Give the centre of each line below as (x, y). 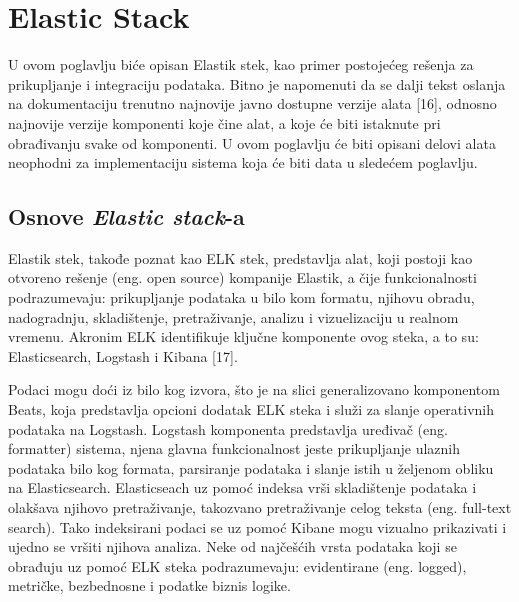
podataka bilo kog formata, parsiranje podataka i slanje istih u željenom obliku (251, 467)
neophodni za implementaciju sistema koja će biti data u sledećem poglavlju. (243, 162)
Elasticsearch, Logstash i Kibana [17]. (123, 355)
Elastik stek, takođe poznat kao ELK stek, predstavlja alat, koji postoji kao (240, 257)
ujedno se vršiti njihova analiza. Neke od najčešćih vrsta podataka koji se (232, 546)
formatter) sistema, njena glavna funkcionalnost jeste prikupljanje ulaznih (234, 448)
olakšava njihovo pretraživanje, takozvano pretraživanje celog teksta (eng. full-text (260, 507)
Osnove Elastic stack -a (126, 216)
